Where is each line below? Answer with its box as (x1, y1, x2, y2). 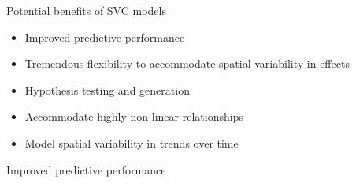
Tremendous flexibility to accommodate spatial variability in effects (24, 55, 350, 72)
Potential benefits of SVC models (6, 2, 166, 18)
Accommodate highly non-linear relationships (24, 108, 243, 125)
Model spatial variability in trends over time (24, 134, 239, 151)
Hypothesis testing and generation (24, 81, 190, 98)
